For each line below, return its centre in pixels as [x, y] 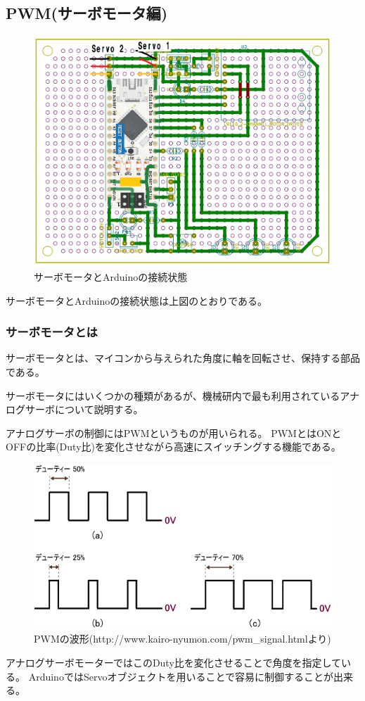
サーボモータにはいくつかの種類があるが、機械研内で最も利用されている [173, 395]
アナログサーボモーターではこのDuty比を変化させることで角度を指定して [173, 662]
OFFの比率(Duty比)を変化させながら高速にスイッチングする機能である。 [173, 447]
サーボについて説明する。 [84, 409]
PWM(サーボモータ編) [87, 13]
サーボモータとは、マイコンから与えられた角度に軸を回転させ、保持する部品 [183, 358]
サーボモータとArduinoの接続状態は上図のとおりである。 [137, 300]
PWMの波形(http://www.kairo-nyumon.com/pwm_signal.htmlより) [182, 639]
